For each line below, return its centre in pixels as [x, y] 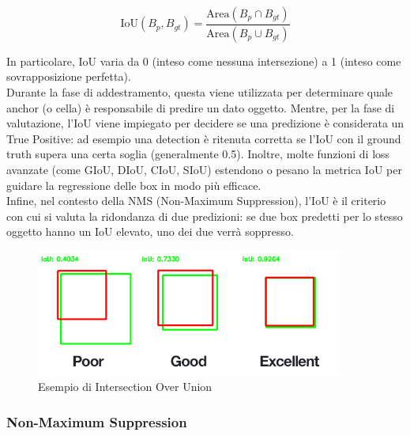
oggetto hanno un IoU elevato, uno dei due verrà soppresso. [150, 231]
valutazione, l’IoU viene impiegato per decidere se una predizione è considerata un [205, 123]
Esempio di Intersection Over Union [125, 387]
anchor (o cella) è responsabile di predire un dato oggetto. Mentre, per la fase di [201, 107]
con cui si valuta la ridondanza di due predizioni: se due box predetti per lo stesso [205, 216]
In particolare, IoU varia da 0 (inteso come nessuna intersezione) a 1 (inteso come [204, 61]
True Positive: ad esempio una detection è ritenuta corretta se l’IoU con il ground [204, 138]
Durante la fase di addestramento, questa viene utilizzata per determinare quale [200, 92]
